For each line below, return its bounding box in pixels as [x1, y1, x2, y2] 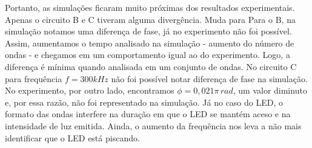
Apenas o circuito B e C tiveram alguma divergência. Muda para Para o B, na [5, 13, 296, 25]
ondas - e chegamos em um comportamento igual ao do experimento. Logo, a [5, 48, 290, 61]
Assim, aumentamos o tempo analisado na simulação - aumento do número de [5, 36, 294, 49]
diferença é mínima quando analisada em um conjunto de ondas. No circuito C [5, 60, 297, 72]
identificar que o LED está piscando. [5, 131, 140, 144]
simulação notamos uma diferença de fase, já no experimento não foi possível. [5, 25, 292, 37]
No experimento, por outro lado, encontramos [5, 84, 174, 97]
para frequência [5, 72, 62, 85]
